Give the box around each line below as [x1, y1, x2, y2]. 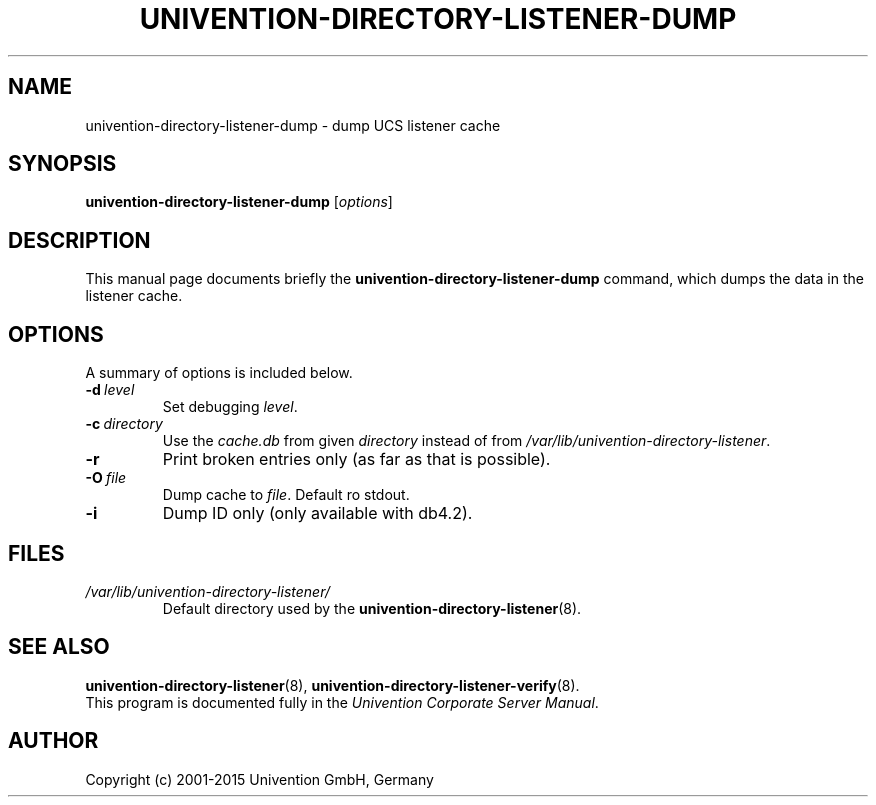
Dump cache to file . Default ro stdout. [162, 486, 410, 504]
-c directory [85, 415, 163, 433]
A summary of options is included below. [85, 364, 353, 382]
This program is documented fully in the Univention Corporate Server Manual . [85, 693, 599, 711]
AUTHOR [8, 728, 99, 754]
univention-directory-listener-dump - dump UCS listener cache [85, 116, 501, 134]
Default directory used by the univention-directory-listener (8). [162, 599, 582, 617]
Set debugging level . [162, 398, 298, 416]
